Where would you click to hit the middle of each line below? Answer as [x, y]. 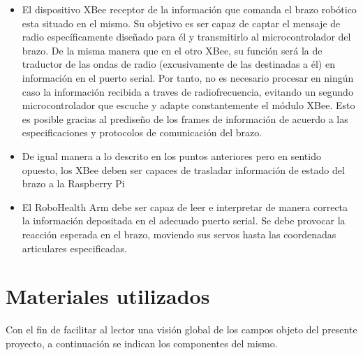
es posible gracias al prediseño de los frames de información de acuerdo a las [185, 118]
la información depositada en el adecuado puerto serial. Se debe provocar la [184, 220]
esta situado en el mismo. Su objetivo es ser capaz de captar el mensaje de [181, 23]
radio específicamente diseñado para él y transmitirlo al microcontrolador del [186, 37]
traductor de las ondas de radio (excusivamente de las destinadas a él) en [178, 64]
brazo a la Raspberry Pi [73, 183]
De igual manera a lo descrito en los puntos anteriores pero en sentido [171, 155]
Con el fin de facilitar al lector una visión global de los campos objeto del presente [181, 329]
